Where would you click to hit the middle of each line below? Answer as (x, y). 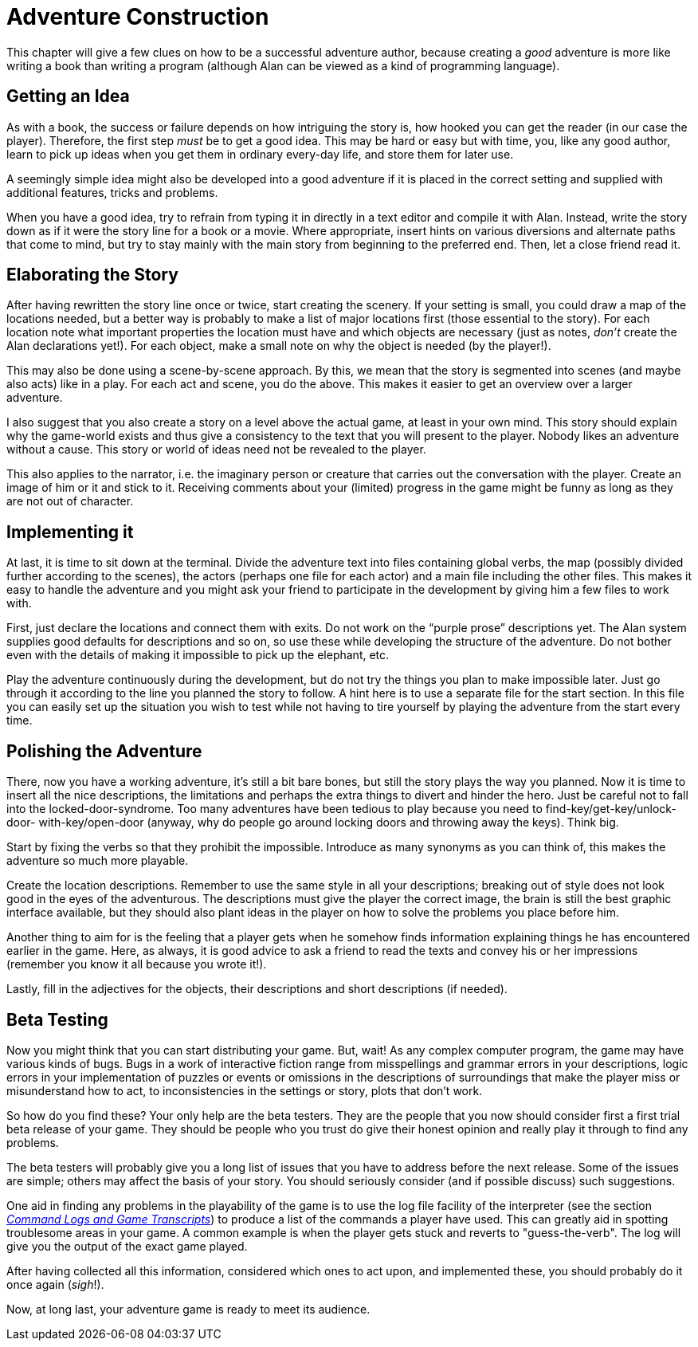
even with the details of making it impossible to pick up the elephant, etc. (198, 655)
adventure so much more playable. (98, 861)
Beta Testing (57, 1019)
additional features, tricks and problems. (112, 192)
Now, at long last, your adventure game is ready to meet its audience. (188, 1309)
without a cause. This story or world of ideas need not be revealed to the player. (216, 450)
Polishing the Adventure (104, 751)
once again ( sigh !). (55, 1284)
